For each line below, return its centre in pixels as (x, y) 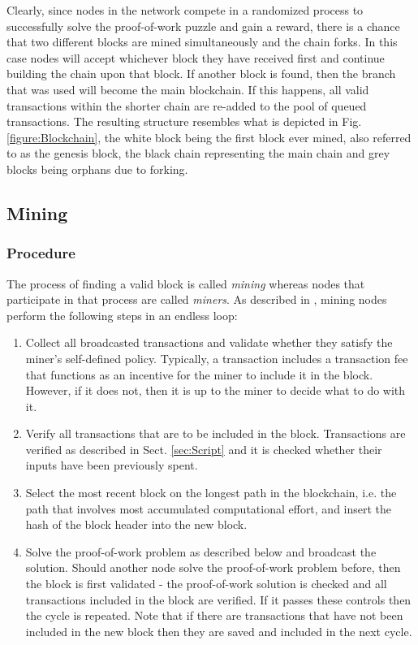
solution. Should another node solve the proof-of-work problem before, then (213, 567)
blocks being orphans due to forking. (97, 169)
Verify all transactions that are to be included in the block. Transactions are (215, 433)
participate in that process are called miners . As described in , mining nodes (197, 299)
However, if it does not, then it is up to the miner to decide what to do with (215, 390)
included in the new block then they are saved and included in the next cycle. (219, 631)
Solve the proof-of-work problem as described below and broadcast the (201, 551)
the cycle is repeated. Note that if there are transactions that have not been (214, 615)
